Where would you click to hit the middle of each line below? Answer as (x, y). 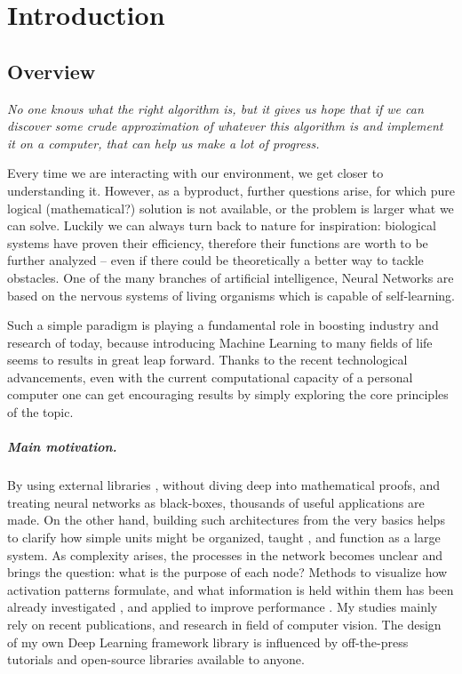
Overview (52, 71)
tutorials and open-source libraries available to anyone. (156, 659)
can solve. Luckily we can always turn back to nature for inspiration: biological (222, 225)
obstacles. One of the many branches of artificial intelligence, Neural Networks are (231, 277)
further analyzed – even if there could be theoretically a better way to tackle (215, 260)
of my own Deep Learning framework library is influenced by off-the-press (208, 642)
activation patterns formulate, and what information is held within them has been (231, 589)
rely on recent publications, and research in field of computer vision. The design (224, 624)
